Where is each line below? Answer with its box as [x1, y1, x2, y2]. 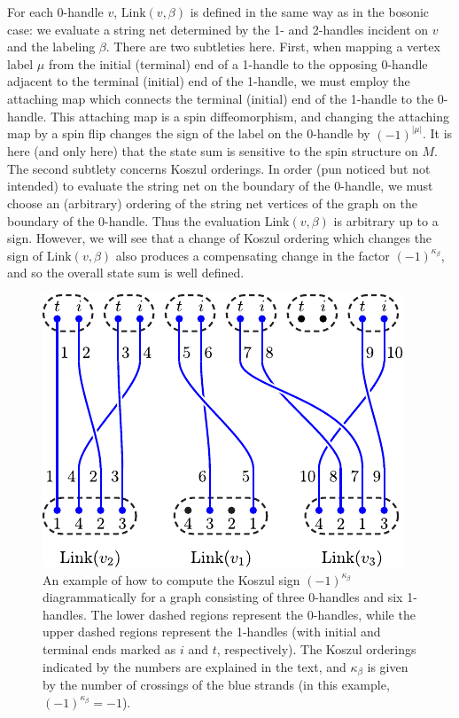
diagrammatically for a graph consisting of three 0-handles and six [43, 588, 403, 606]
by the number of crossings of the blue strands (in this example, [43, 675, 390, 693]
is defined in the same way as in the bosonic [190, 3, 430, 20]
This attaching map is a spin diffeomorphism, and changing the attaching [51, 106, 449, 125]
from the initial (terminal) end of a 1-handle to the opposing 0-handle [48, 54, 428, 73]
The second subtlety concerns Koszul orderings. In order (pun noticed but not [7, 159, 431, 177]
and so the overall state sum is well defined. [7, 263, 245, 282]
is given [367, 657, 408, 675]
